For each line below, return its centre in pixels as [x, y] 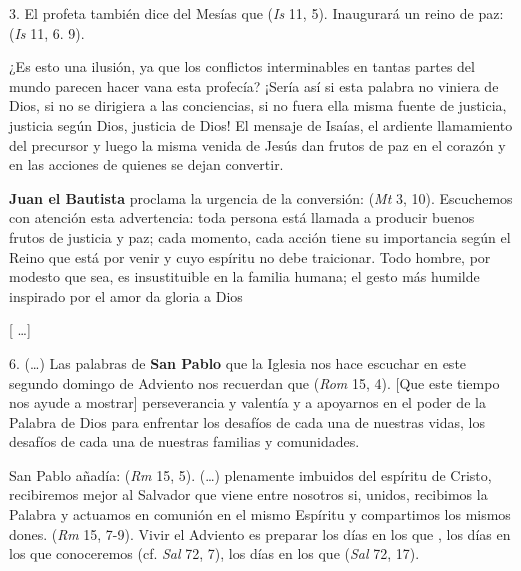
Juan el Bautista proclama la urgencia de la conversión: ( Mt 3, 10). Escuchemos [261, 197]
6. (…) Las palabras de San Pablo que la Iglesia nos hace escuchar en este [238, 362]
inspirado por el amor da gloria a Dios [126, 295]
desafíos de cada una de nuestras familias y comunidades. [184, 441]
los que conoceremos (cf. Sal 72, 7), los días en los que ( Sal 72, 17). [214, 553]
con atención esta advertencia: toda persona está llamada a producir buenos [242, 217]
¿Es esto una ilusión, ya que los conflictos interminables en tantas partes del [242, 66]
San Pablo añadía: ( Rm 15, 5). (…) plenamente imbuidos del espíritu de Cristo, [250, 474]
